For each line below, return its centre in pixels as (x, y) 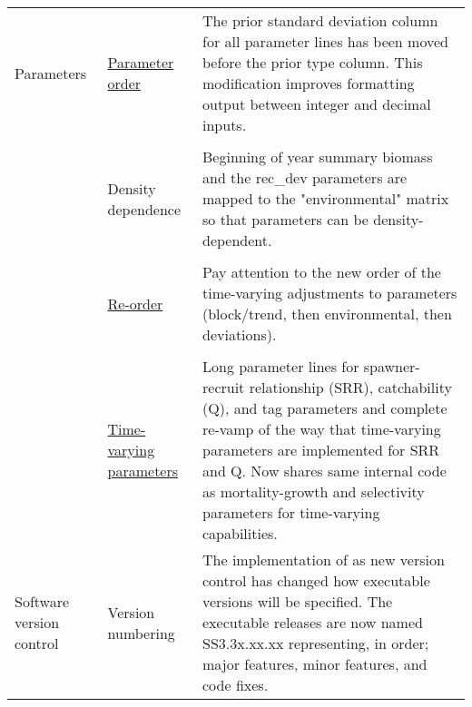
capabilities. (240, 533)
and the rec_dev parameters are (305, 177)
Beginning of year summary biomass (318, 157)
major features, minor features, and (315, 664)
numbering (141, 633)
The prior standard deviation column (320, 20)
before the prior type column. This (313, 62)
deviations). (240, 334)
